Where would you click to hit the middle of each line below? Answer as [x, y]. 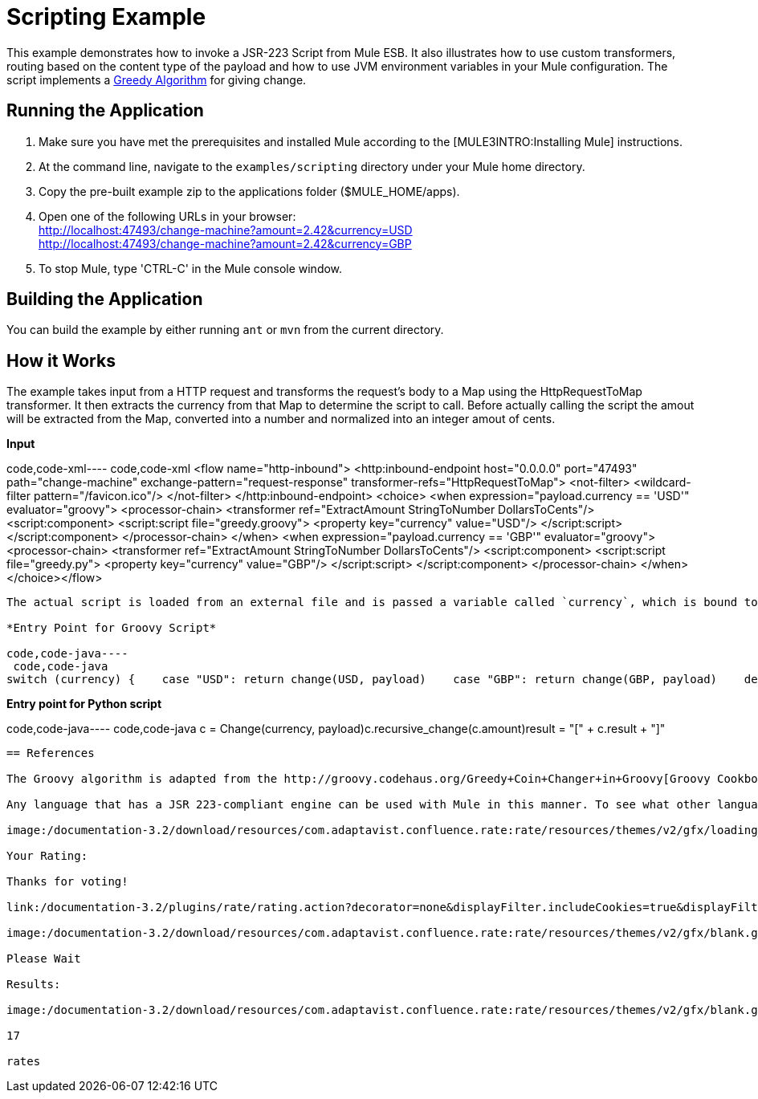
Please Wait [44, 959]
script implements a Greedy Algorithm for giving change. [157, 79]
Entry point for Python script [84, 704]
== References [51, 753]
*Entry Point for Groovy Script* [112, 628]
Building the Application [105, 299]
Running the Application [105, 111]
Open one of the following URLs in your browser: [167, 216]
